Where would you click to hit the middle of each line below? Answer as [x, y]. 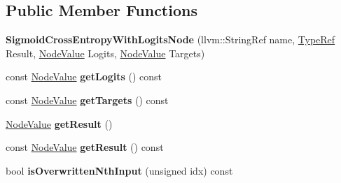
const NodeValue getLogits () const [84, 76]
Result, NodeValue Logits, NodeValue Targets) [105, 53]
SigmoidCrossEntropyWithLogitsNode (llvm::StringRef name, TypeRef [170, 39]
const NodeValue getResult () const [85, 147]
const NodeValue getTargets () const [87, 100]
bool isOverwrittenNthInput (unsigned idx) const [119, 170]
